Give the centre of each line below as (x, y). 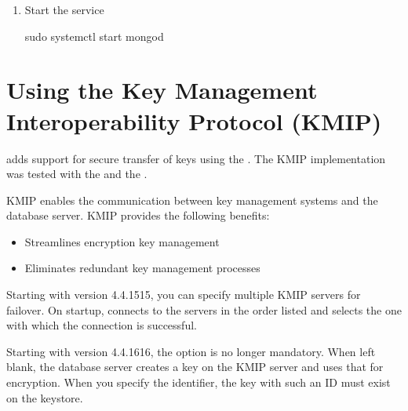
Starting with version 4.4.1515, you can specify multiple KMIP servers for (184, 295)
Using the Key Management (162, 90)
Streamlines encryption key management (122, 241)
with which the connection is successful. (102, 325)
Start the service (64, 9)
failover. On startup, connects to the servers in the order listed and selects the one (204, 309)
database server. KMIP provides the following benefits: (138, 215)
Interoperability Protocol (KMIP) (194, 120)
